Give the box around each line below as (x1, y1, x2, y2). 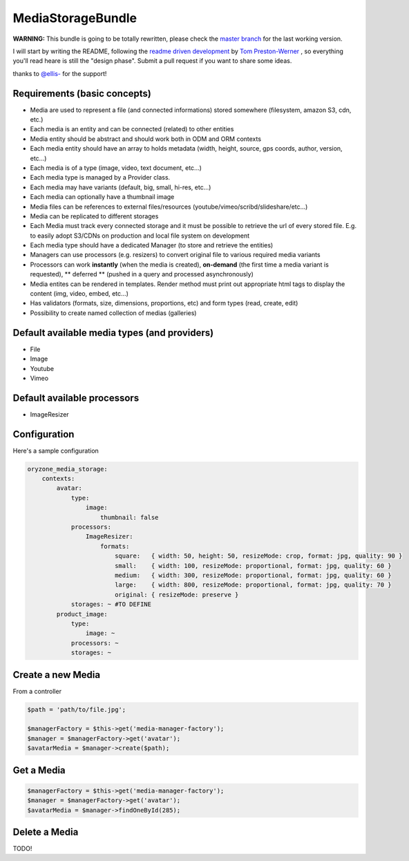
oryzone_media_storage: (27, 465, 108, 473)
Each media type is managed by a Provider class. (30, 173, 171, 182)
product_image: (56, 610, 108, 618)
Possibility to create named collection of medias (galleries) (30, 308, 197, 317)
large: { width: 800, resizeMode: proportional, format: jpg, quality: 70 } (114, 581, 392, 589)
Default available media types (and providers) (12, 327, 214, 339)
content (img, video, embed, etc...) (30, 290, 129, 298)
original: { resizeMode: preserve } (114, 591, 239, 598)
